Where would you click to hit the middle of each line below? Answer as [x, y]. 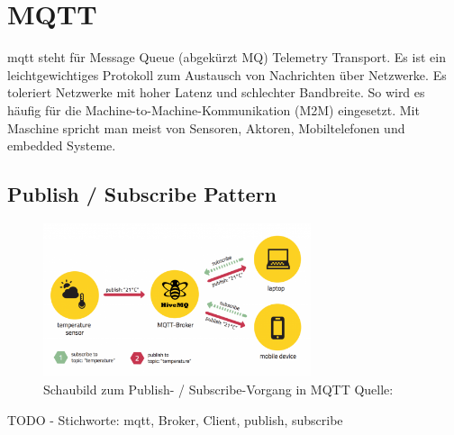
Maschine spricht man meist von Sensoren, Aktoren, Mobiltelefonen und [206, 127]
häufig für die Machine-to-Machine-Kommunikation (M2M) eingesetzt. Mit [213, 109]
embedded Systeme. [62, 145]
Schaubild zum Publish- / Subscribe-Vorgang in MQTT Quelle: [218, 389]
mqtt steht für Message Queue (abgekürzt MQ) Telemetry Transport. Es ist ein [227, 57]
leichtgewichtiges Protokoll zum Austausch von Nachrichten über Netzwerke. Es [227, 74]
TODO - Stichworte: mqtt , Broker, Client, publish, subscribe [175, 419]
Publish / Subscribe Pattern [142, 194]
